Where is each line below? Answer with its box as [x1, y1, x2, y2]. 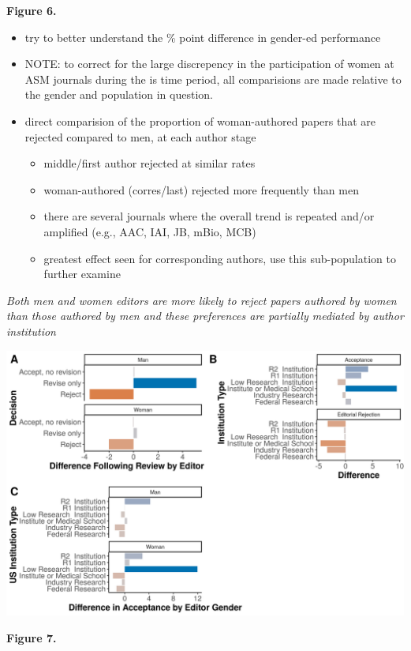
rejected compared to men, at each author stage [24, 128, 256, 145]
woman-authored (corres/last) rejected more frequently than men [43, 181, 359, 198]
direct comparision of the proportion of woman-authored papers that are [24, 112, 376, 129]
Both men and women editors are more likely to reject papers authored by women [6, 292, 397, 308]
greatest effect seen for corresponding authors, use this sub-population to [43, 250, 396, 266]
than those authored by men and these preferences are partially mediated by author [6, 307, 404, 324]
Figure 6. [6, 2, 57, 18]
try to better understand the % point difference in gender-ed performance [24, 28, 381, 45]
